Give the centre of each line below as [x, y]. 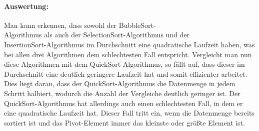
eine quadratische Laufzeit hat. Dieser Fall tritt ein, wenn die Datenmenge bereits [129, 113]
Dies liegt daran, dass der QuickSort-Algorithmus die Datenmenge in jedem [120, 83]
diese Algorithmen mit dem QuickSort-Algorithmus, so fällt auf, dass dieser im [124, 64]
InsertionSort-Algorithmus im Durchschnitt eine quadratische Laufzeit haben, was [129, 44]
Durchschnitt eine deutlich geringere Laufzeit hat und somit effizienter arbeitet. [126, 73]
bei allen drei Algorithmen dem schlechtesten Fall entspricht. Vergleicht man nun [128, 54]
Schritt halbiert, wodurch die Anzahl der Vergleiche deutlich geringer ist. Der [122, 93]
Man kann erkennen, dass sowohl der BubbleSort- [80, 25]
